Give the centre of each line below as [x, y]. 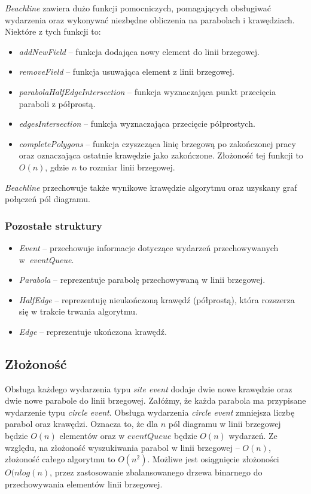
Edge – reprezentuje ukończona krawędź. [93, 331]
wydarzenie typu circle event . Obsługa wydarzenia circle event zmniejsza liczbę [150, 412]
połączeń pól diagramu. [48, 199]
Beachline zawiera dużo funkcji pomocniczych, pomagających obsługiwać [138, 8]
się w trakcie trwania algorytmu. [78, 311]
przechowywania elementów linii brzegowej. [84, 484]
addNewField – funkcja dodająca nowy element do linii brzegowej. [139, 51]
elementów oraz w [92, 436]
